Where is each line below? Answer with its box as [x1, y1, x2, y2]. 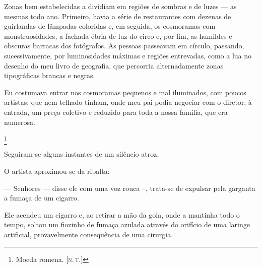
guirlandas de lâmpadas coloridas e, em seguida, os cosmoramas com [4, 21, 216, 31]
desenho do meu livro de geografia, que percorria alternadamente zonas [4, 60, 224, 71]
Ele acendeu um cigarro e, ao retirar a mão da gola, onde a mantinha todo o [4, 209, 240, 220]
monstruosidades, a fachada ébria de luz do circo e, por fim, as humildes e [4, 30, 232, 41]
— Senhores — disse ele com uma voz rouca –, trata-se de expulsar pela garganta [4, 182, 255, 193]
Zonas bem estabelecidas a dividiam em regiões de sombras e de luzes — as [4, 1, 237, 11]
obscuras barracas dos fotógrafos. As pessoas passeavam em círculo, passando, [4, 40, 244, 51]
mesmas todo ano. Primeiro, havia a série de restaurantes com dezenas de [4, 11, 231, 21]
